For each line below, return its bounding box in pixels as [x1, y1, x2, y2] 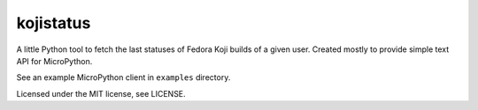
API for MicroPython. [16, 55, 93, 66]
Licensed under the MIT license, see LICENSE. [16, 88, 186, 99]
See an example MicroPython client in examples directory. [16, 72, 231, 83]
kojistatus [16, 13, 91, 33]
